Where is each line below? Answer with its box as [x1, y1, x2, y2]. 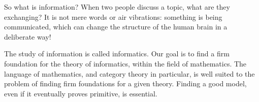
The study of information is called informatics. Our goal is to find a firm [4, 48, 230, 59]
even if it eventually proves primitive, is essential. [4, 88, 157, 98]
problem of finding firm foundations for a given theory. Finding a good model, [4, 78, 247, 89]
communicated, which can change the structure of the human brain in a [4, 21, 228, 32]
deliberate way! [4, 31, 51, 42]
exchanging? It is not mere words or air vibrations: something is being [4, 11, 222, 22]
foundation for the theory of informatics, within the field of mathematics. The [4, 58, 247, 69]
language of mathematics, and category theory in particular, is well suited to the [4, 68, 255, 79]
